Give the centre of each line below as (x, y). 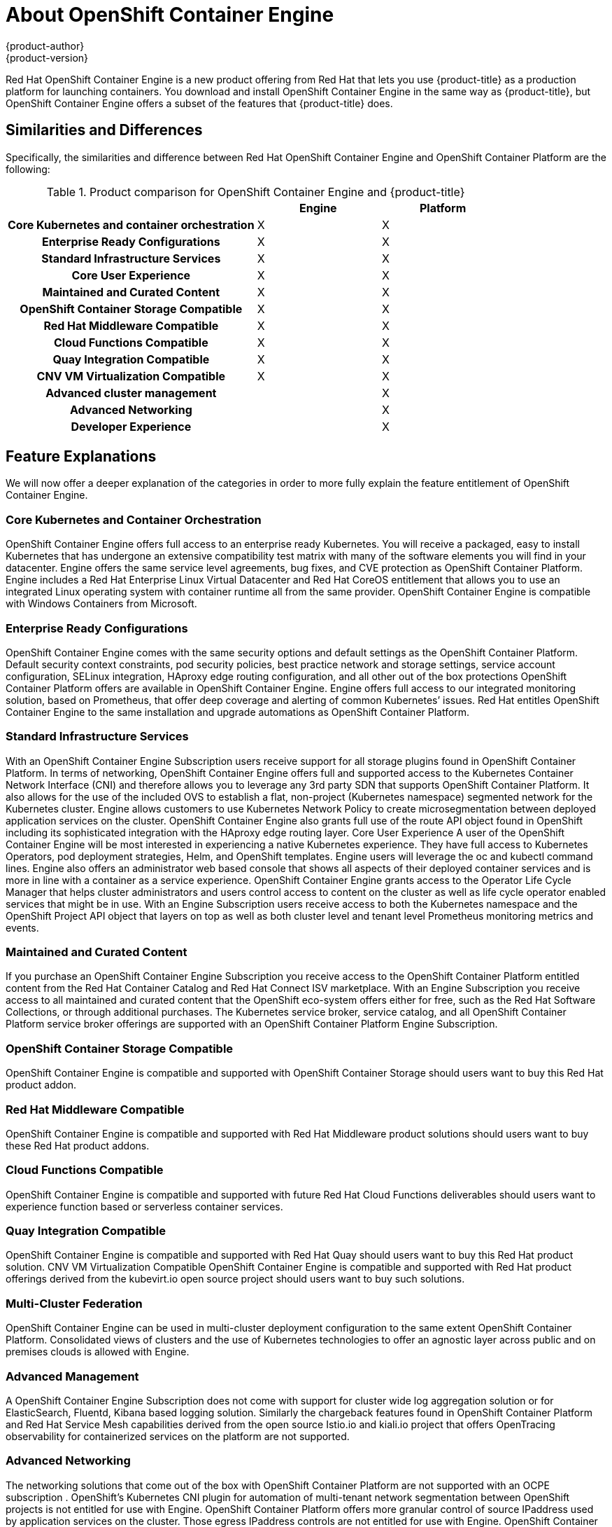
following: (28, 169)
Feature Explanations (81, 457)
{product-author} (45, 46)
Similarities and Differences (104, 130)
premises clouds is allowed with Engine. (98, 1352)
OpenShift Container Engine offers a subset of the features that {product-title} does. (199, 103)
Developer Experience (131, 426)
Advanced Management (72, 1376)
